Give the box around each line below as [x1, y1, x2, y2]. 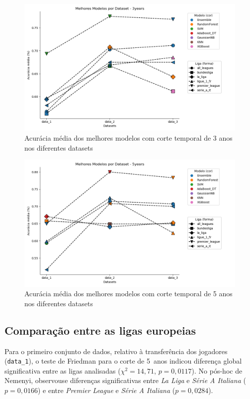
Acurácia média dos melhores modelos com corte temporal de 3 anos [24, 132, 233, 143]
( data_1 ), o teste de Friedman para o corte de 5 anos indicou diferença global [4, 356, 242, 366]
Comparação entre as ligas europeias [4, 322, 196, 338]
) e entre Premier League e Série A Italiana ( [37, 385, 175, 395]
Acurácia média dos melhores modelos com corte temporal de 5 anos [24, 288, 233, 299]
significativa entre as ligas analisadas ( [4, 365, 121, 376]
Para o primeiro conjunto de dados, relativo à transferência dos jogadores [4, 346, 228, 356]
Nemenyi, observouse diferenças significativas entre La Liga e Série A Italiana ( [4, 375, 246, 386]
